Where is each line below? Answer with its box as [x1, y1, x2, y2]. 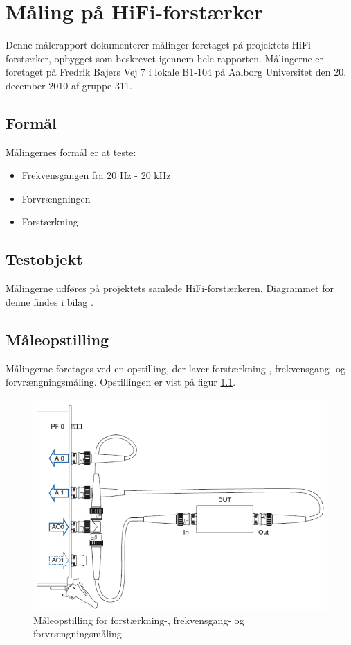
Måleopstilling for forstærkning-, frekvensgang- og [33, 612, 244, 627]
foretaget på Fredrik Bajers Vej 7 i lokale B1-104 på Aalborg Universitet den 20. [6, 64, 347, 79]
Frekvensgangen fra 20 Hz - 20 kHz [21, 168, 171, 182]
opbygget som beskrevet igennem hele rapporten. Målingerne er [54, 51, 324, 65]
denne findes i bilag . [6, 294, 93, 309]
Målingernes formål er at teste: [6, 144, 136, 159]
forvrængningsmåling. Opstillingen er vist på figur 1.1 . [6, 375, 236, 389]
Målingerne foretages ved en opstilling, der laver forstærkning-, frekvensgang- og [6, 361, 345, 375]
